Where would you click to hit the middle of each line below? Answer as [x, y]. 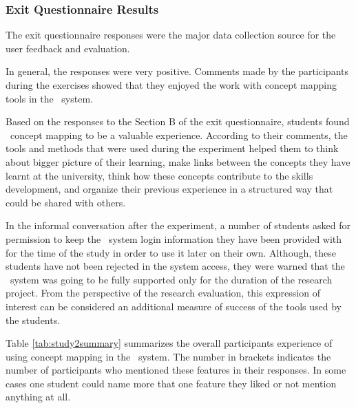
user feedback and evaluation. [68, 48]
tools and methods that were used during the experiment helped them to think [172, 148]
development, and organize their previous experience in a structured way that [169, 189]
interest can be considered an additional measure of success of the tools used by [174, 306]
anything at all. [38, 397]
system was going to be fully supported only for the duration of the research [171, 279]
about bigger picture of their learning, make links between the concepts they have [178, 161]
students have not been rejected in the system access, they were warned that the [175, 266]
